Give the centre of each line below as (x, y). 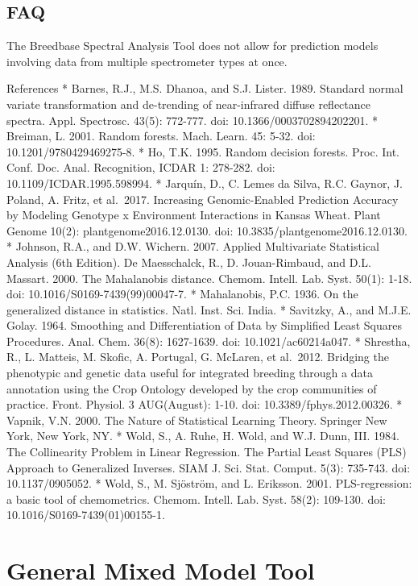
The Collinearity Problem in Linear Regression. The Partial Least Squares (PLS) (207, 452)
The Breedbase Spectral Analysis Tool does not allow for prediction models (192, 46)
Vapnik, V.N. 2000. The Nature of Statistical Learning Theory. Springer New (197, 420)
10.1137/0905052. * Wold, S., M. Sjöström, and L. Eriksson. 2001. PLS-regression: (209, 483)
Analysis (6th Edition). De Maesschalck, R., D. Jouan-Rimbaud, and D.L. (189, 262)
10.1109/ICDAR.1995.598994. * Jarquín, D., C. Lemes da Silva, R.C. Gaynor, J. (205, 183)
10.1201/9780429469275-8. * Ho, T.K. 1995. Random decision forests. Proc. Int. (203, 151)
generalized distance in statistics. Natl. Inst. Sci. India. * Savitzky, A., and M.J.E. (209, 309)
